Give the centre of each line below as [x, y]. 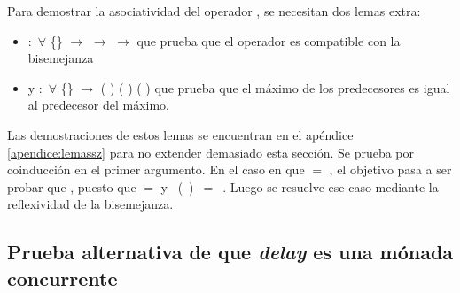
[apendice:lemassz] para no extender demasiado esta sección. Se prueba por [211, 152]
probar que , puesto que [72, 186]
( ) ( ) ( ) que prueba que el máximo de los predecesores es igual [275, 87]
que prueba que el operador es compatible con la [269, 40]
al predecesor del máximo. [98, 105]
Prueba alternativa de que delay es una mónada [230, 252]
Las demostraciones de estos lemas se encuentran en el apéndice [180, 134]
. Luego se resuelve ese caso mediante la [331, 186]
